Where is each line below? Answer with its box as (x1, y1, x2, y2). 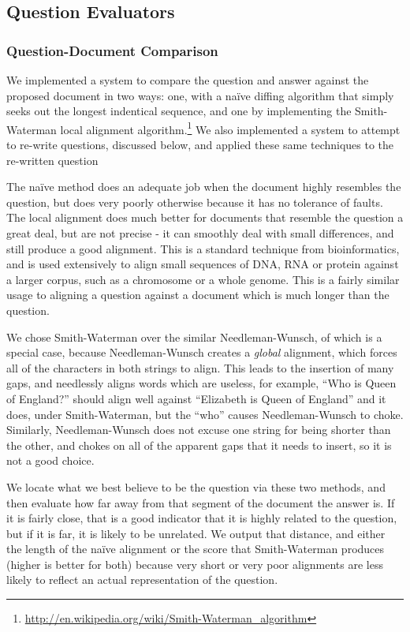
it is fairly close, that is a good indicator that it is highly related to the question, (6, 510, 397, 526)
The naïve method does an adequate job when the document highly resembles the (6, 178, 401, 195)
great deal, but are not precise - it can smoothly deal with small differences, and (6, 225, 394, 241)
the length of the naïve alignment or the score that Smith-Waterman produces (6, 540, 385, 557)
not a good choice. (6, 452, 95, 469)
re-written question (6, 151, 99, 168)
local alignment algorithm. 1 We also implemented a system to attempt (60, 118, 401, 137)
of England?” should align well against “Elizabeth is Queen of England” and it (6, 390, 386, 406)
